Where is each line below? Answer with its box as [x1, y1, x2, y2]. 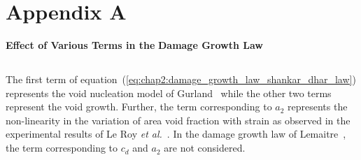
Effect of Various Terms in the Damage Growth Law [6, 38, 263, 52]
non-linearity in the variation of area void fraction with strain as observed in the [6, 112, 351, 127]
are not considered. [164, 140, 246, 155]
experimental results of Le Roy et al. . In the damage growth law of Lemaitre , [6, 126, 346, 141]
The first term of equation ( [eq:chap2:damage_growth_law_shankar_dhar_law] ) [6, 72, 356, 87]
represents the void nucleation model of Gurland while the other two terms [6, 85, 332, 100]
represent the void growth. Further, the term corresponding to [6, 99, 272, 114]
